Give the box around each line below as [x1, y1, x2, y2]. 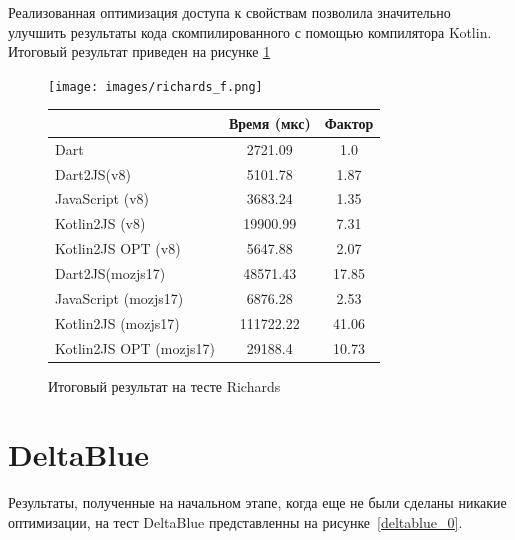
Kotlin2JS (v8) [55, 213, 146, 234]
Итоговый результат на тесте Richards [48, 375, 281, 396]
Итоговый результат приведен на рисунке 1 [8, 41, 271, 62]
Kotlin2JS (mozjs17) [55, 312, 180, 333]
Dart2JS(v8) [55, 163, 131, 184]
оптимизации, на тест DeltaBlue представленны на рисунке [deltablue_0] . [8, 511, 463, 532]
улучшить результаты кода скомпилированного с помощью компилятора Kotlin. [8, 21, 492, 42]
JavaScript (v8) [55, 188, 149, 209]
